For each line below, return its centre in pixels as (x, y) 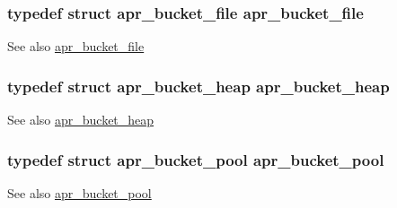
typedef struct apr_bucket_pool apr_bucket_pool (196, 159)
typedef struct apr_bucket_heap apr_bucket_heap (198, 86)
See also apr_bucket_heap (81, 120)
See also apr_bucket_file (76, 46)
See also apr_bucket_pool (79, 192)
